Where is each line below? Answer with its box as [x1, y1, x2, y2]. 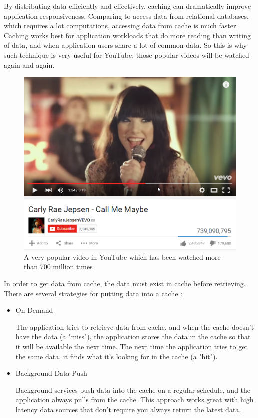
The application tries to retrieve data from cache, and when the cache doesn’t [15, 321, 254, 332]
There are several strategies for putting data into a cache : [4, 288, 183, 298]
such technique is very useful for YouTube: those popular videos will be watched [4, 49, 249, 60]
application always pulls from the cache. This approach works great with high [15, 394, 254, 405]
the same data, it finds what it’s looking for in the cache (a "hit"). [15, 351, 218, 361]
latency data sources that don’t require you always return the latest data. [15, 404, 241, 414]
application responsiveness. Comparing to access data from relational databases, [4, 10, 249, 21]
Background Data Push [15, 368, 87, 378]
